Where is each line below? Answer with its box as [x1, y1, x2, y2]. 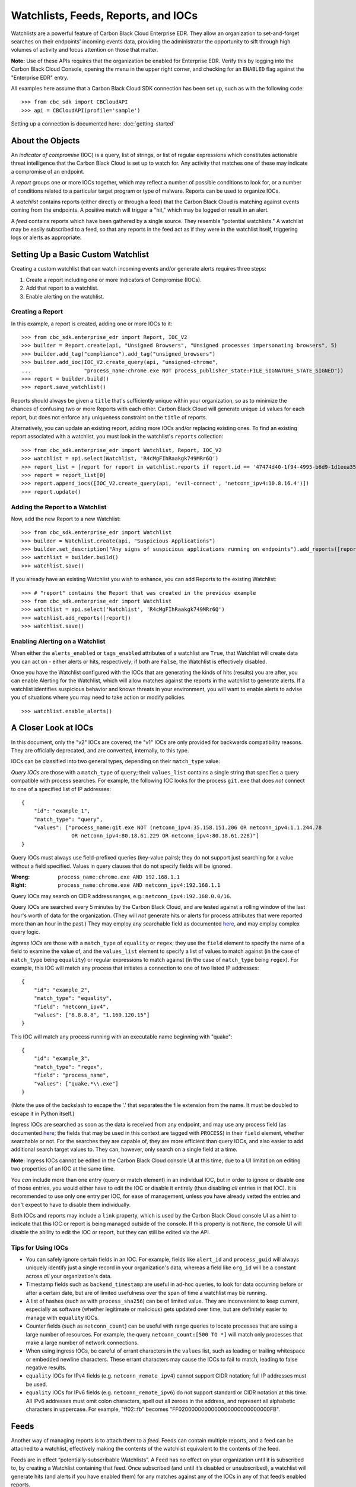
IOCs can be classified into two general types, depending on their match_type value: [11, 758, 221, 765]
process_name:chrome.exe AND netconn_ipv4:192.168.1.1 [58, 882, 221, 889]
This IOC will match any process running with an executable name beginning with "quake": [11, 1033, 233, 1040]
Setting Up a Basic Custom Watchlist [11, 250, 150, 260]
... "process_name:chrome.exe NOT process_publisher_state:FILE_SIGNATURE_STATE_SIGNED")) [21, 367, 344, 374]
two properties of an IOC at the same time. [11, 1165, 115, 1172]
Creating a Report [11, 308, 63, 316]
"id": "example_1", [33, 808, 91, 814]
